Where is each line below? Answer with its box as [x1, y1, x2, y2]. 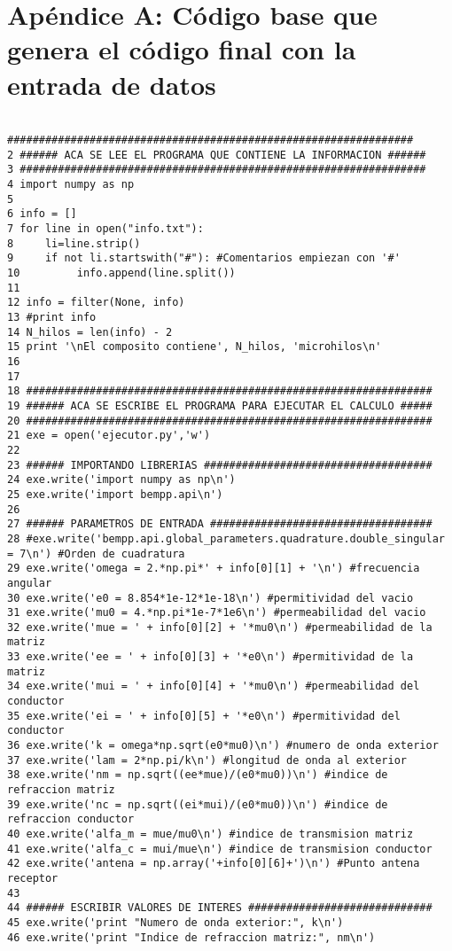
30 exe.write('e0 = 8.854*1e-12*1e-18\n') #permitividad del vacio [7, 591, 414, 604]
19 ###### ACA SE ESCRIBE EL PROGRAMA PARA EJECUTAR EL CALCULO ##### [7, 399, 433, 412]
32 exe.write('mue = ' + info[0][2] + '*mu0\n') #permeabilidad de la [7, 620, 433, 634]
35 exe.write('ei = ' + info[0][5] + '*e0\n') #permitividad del [7, 709, 401, 722]
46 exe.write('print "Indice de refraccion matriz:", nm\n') [7, 931, 376, 944]
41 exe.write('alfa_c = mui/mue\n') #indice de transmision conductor [7, 842, 433, 855]
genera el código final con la [7, 31, 356, 67]
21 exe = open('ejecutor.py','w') [7, 429, 211, 442]
